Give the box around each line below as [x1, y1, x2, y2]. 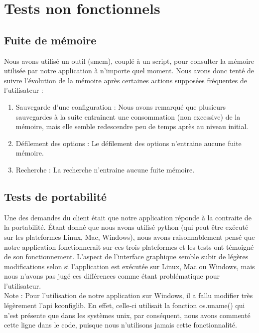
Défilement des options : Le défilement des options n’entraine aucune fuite [15, 138, 242, 148]
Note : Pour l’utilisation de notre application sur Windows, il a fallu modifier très [4, 290, 253, 301]
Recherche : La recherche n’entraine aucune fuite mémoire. [15, 164, 195, 174]
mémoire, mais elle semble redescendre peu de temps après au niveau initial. [15, 121, 249, 132]
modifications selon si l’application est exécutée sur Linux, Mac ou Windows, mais [4, 261, 255, 271]
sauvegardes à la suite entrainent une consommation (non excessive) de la [15, 111, 241, 122]
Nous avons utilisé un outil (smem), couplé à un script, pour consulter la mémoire [4, 55, 254, 66]
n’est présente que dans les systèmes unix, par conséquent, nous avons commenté [4, 310, 251, 320]
